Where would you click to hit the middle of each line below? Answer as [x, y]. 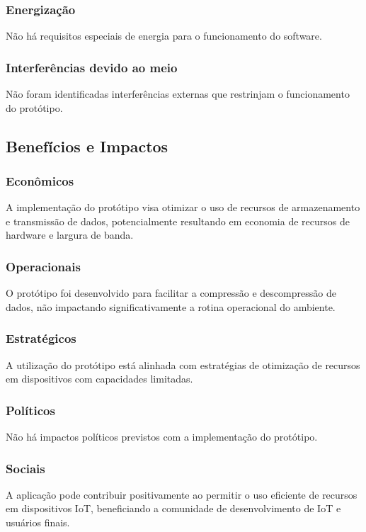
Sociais [25, 468]
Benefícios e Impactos [87, 146]
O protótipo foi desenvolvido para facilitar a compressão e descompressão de [171, 293]
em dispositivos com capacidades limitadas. [99, 379]
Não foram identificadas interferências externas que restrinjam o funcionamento [178, 94]
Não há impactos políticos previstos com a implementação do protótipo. [162, 437]
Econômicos [40, 180]
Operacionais [43, 266]
